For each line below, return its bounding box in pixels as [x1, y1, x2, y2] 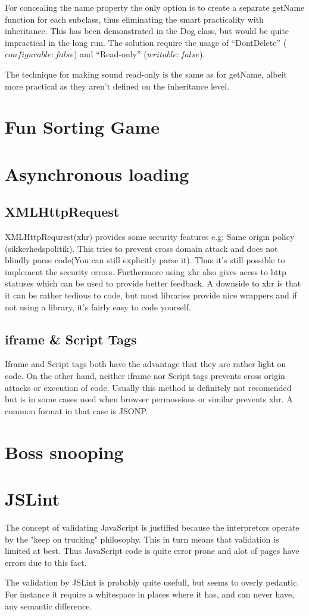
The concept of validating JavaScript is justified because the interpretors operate [5, 520, 299, 533]
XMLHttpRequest [5, 202, 120, 221]
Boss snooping [5, 439, 124, 464]
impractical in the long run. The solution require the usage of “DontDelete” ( [5, 36, 287, 48]
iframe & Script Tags [5, 329, 137, 348]
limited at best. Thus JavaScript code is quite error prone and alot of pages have [5, 544, 299, 557]
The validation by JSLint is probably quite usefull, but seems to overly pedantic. [5, 576, 299, 589]
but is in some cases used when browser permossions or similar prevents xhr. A [5, 393, 293, 405]
